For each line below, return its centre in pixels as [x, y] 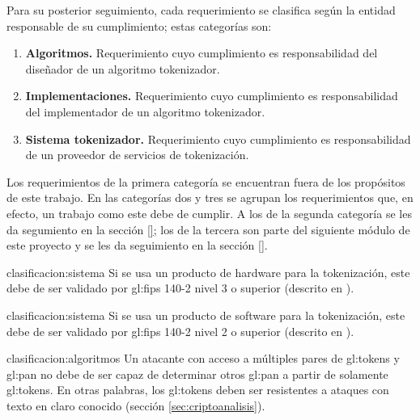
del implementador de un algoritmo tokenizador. [145, 111]
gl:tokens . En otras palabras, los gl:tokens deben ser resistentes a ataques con [198, 390]
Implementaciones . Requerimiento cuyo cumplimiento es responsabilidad [212, 96]
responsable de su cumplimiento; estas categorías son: [139, 25]
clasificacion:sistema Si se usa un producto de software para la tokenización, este [206, 315]
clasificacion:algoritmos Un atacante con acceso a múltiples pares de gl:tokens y [203, 358]
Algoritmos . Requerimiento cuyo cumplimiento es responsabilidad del [202, 53]
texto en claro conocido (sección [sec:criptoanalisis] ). [136, 405]
